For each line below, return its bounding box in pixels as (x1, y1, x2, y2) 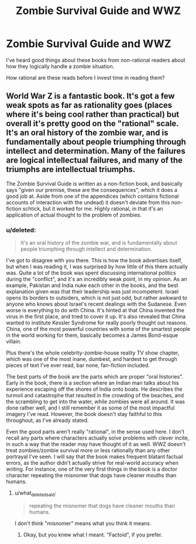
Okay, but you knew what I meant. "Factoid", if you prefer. (23, 531, 163, 538)
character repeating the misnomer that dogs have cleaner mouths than (6, 472, 177, 479)
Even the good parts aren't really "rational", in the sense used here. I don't (6, 428, 185, 435)
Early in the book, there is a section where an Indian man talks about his (6, 380, 180, 387)
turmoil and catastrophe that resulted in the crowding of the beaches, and (6, 392, 184, 399)
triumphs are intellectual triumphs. (6, 164, 136, 174)
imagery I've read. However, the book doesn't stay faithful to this (6, 411, 162, 418)
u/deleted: (6, 226, 36, 234)
